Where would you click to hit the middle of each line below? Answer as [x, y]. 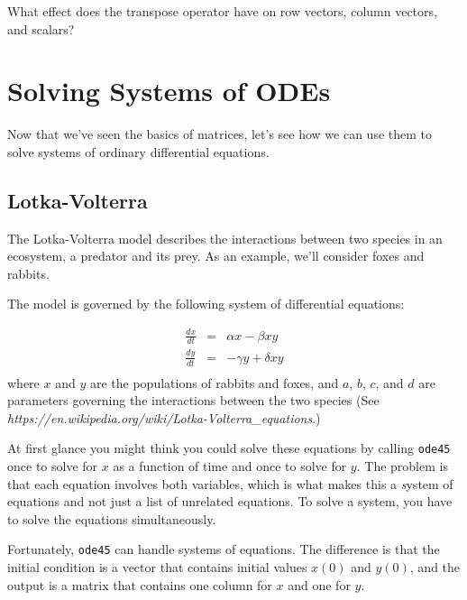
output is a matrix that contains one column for [140, 584]
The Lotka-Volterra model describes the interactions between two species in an [225, 238]
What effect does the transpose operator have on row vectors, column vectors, [222, 11]
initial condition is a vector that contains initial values [157, 567]
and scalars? [41, 28]
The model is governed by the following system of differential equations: [206, 304]
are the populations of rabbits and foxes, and [214, 382]
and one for [319, 584]
